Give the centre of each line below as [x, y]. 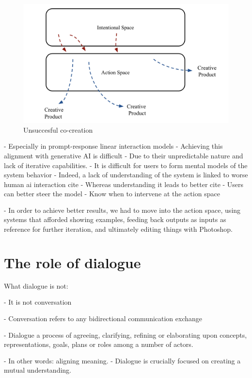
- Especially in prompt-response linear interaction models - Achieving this [113, 146]
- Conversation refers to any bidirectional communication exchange [103, 318]
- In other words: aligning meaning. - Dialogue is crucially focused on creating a [122, 360]
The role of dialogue [72, 262]
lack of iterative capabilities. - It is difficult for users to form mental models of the [126, 165]
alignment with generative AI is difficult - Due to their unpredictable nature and [124, 155]
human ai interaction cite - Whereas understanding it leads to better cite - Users [124, 184]
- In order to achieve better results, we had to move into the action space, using [122, 210]
